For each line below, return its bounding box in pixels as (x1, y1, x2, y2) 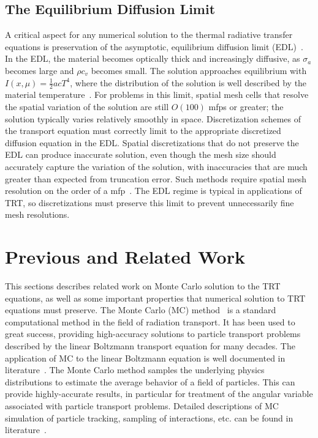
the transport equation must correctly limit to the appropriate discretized (5, 124, 281, 137)
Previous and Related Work (5, 244, 245, 269)
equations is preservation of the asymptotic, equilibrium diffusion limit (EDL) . (5, 40, 303, 53)
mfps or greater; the (208, 100, 284, 113)
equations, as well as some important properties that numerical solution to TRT (5, 291, 306, 304)
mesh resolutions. (5, 208, 70, 221)
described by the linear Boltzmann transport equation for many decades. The (5, 340, 295, 352)
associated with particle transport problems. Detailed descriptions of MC (5, 399, 279, 412)
